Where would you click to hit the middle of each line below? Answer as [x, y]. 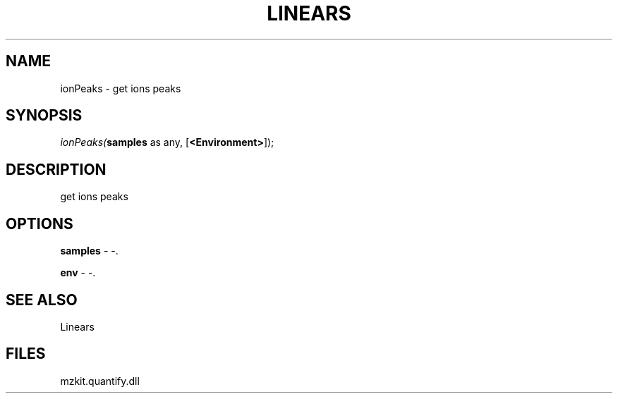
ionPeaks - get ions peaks [121, 88]
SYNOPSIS [44, 116]
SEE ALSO [42, 300]
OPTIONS [40, 223]
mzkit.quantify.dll [100, 381]
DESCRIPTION [56, 169]
